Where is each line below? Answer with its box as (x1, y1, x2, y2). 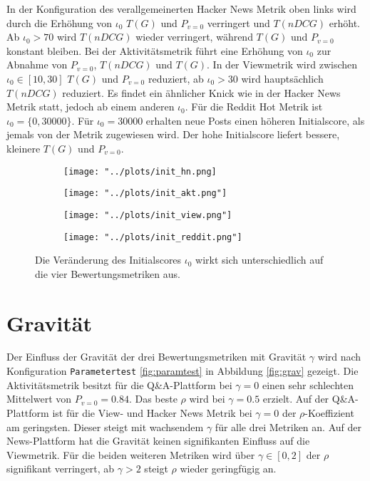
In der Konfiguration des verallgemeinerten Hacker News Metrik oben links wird (6, 1, 356, 16)
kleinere (6, 140, 41, 155)
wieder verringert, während (135, 29, 253, 44)
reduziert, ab (148, 71, 204, 86)
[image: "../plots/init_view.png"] (63, 210, 232, 220)
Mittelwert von (6, 391, 72, 406)
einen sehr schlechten (262, 377, 354, 392)
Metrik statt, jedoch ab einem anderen (6, 99, 175, 114)
